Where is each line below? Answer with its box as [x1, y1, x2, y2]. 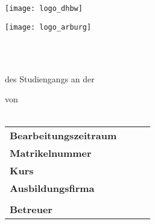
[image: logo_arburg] [5, 22, 92, 31]
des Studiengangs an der [5, 72, 95, 85]
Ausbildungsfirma [10, 181, 95, 196]
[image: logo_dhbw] [5, 4, 83, 13]
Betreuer [10, 202, 52, 217]
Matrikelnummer [10, 146, 92, 160]
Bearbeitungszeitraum [10, 128, 117, 143]
